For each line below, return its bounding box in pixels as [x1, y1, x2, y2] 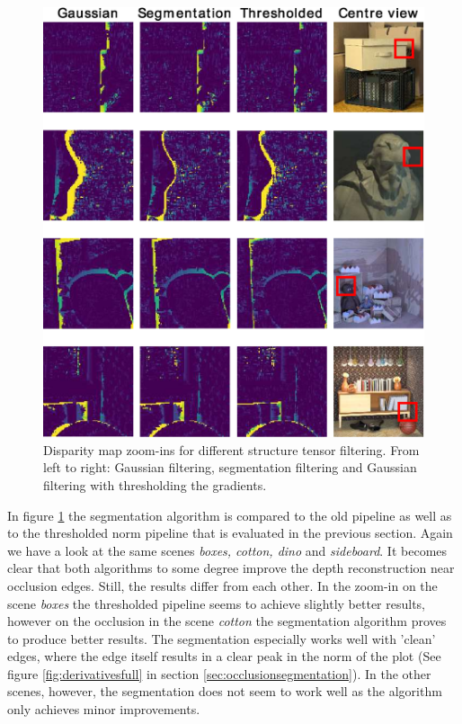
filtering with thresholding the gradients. [43, 475, 267, 494]
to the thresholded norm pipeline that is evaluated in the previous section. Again [7, 523, 453, 542]
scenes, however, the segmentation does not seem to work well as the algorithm [7, 682, 442, 701]
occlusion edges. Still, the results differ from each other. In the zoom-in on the [7, 576, 438, 594]
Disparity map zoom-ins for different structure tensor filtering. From [43, 440, 420, 459]
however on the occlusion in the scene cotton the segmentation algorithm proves [7, 612, 447, 630]
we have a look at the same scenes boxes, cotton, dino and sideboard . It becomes [7, 541, 448, 559]
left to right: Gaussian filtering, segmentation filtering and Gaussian [43, 458, 417, 477]
